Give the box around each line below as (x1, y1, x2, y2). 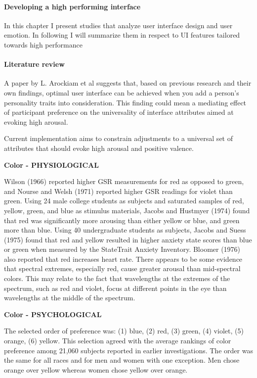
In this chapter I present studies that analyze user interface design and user (4, 20, 233, 30)
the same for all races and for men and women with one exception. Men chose (4, 355, 240, 365)
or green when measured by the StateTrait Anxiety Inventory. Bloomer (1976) (4, 244, 241, 254)
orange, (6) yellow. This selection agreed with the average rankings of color (4, 335, 231, 346)
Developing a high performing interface (4, 1, 141, 11)
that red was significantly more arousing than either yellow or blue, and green (4, 215, 240, 225)
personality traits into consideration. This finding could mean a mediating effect (4, 97, 247, 107)
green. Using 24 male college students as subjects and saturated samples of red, (4, 195, 244, 206)
